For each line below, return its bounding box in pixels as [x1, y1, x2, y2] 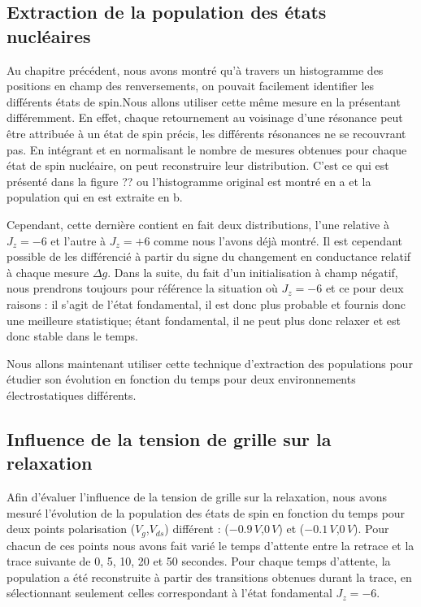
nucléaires [7, 23, 91, 48]
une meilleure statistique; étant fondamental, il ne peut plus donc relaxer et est [7, 311, 401, 328]
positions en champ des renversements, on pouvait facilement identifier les [7, 77, 375, 94]
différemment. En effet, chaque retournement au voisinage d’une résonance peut [7, 109, 403, 126]
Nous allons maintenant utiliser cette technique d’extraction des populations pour [7, 354, 413, 371]
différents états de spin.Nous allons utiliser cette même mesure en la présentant [7, 93, 401, 110]
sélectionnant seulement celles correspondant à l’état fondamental [7, 584, 332, 601]
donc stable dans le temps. [7, 327, 138, 345]
